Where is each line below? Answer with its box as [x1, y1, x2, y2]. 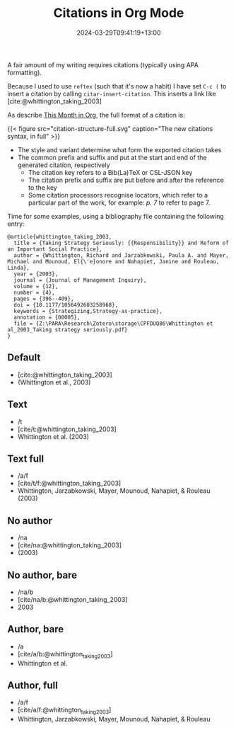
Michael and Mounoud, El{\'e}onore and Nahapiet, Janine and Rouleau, [7, 258, 220, 265]
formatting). [7, 68, 42, 76]
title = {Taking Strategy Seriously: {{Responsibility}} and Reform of [13, 239, 230, 246]
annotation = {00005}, [13, 314, 81, 321]
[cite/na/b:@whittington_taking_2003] [17, 595, 128, 603]
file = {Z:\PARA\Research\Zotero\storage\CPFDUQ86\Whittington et [13, 320, 213, 327]
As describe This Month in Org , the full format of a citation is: [7, 110, 185, 119]
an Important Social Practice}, [7, 246, 102, 253]
